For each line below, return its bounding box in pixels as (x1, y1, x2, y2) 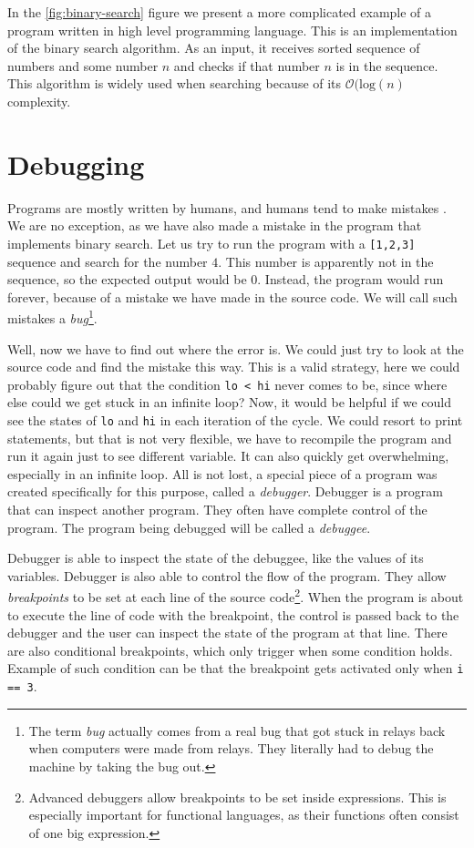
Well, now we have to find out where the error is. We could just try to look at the (7, 339, 464, 358)
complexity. (7, 91, 71, 110)
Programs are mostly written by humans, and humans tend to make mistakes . (7, 198, 447, 217)
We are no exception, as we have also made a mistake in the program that (7, 216, 422, 235)
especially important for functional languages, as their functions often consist (28, 805, 459, 824)
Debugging (7, 145, 145, 182)
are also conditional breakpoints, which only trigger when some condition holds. (7, 640, 453, 659)
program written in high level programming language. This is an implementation (7, 20, 458, 39)
